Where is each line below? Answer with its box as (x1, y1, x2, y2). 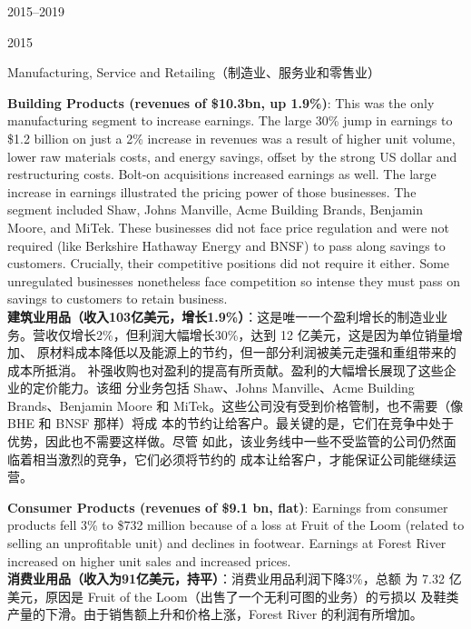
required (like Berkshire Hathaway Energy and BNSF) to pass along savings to (7, 235, 446, 255)
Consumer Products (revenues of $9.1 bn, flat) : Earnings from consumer (7, 497, 448, 516)
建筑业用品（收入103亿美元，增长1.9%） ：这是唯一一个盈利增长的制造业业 (7, 306, 448, 325)
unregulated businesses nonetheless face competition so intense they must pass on (7, 271, 460, 290)
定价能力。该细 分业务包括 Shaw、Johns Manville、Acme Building (32, 378, 415, 397)
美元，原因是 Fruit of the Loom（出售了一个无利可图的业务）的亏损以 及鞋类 (7, 586, 459, 605)
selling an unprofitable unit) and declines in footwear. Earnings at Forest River (7, 534, 446, 553)
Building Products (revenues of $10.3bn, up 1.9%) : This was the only (7, 93, 435, 112)
